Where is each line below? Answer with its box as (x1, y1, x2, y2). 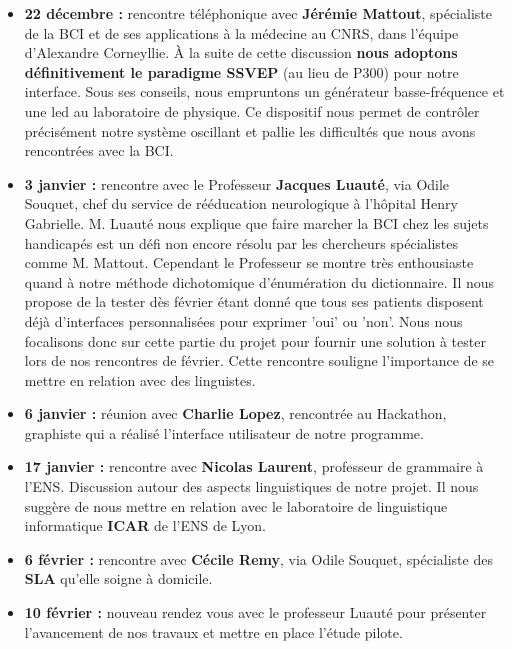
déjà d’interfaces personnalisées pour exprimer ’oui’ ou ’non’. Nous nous (24, 310, 463, 331)
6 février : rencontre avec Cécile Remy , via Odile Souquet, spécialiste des (24, 548, 493, 569)
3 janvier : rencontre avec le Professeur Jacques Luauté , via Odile (24, 173, 450, 194)
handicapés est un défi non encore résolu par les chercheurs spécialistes (24, 232, 459, 253)
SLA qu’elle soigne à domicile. (24, 568, 213, 589)
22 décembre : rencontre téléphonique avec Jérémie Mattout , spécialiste (24, 3, 492, 23)
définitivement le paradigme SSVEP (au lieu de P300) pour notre (24, 61, 459, 82)
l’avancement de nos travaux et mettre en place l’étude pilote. (24, 621, 403, 642)
